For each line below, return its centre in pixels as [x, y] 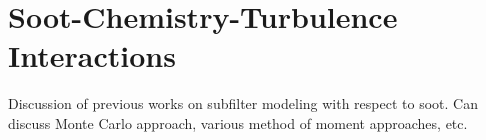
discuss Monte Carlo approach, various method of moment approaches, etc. [238, 122]
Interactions [92, 55]
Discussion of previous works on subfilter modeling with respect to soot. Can [243, 103]
